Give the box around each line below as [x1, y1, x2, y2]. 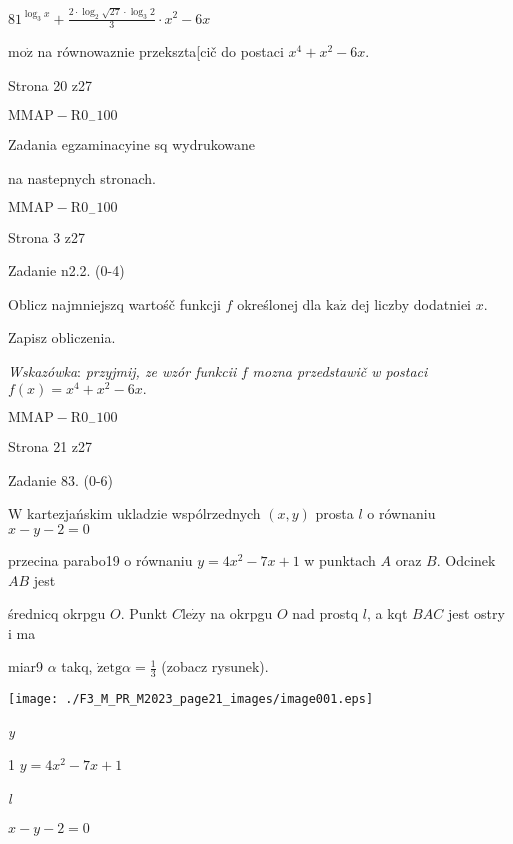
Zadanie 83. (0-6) [8, 469, 113, 490]
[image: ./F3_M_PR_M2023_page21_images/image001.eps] [8, 692, 374, 707]
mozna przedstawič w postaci [252, 361, 428, 382]
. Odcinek [436, 549, 496, 570]
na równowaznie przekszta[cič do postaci [37, 41, 284, 62]
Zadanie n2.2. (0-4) [8, 260, 125, 281]
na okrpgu [210, 603, 273, 624]
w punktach [304, 549, 376, 570]
